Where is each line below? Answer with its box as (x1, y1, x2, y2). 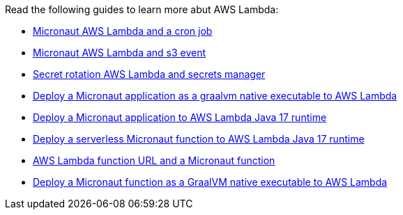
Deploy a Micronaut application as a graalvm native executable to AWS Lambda (33, 90, 397, 102)
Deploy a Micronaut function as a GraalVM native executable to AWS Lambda (33, 176, 388, 188)
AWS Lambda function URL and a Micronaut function (33, 154, 275, 166)
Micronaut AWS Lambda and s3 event (33, 47, 206, 58)
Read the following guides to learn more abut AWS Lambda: (5, 3, 279, 15)
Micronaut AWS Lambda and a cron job (33, 25, 213, 37)
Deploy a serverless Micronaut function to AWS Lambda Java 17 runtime (33, 133, 365, 145)
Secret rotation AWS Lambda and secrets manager (33, 68, 266, 80)
